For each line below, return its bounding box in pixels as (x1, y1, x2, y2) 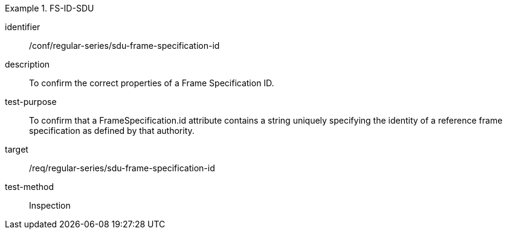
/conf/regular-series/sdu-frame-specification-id (29, 40, 220, 51)
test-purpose (5, 96, 57, 107)
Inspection (29, 200, 71, 210)
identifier (5, 22, 40, 32)
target (5, 144, 28, 154)
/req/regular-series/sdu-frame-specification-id (29, 163, 215, 173)
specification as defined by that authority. (29, 125, 195, 136)
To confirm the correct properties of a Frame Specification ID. (29, 78, 274, 88)
